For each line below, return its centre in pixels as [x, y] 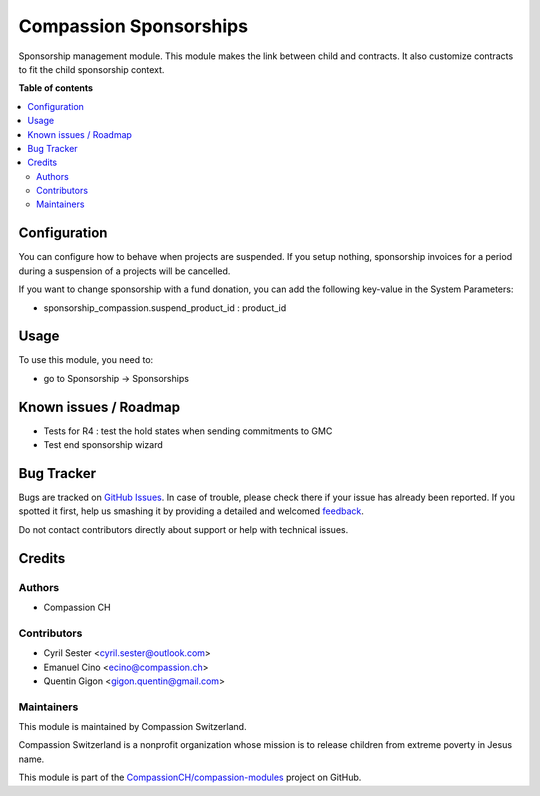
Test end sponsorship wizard [103, 445]
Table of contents [56, 88]
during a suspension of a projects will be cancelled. [124, 271]
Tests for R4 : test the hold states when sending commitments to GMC [188, 431]
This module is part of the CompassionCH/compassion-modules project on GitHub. [190, 777]
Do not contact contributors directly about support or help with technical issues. [183, 529]
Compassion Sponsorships [133, 26]
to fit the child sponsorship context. [91, 69]
